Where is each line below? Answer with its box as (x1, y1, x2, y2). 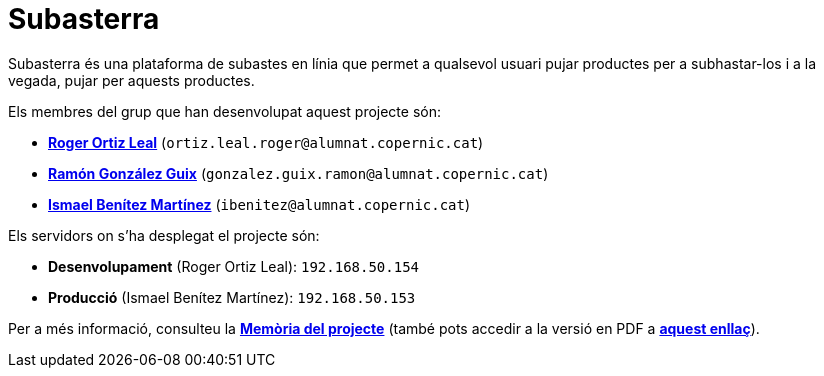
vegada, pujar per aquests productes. (8, 71, 255, 89)
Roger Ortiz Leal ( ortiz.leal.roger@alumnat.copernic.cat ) (48, 133, 484, 151)
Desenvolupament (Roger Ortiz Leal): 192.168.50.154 (48, 257, 419, 275)
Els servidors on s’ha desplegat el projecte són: (8, 226, 320, 244)
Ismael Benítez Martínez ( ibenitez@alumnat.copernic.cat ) (48, 195, 471, 213)
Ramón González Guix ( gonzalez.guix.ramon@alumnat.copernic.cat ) (48, 164, 549, 182)
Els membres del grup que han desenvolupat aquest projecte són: (8, 102, 441, 120)
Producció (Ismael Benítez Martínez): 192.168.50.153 (48, 288, 416, 306)
